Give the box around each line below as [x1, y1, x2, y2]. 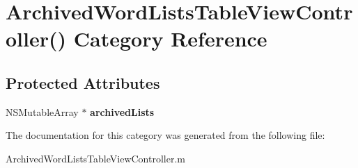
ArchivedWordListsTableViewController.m [6, 151, 185, 165]
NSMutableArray [6, 104, 79, 119]
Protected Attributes [6, 72, 160, 93]
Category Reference [73, 24, 267, 53]
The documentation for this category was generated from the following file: [6, 128, 325, 142]
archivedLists [90, 104, 155, 119]
